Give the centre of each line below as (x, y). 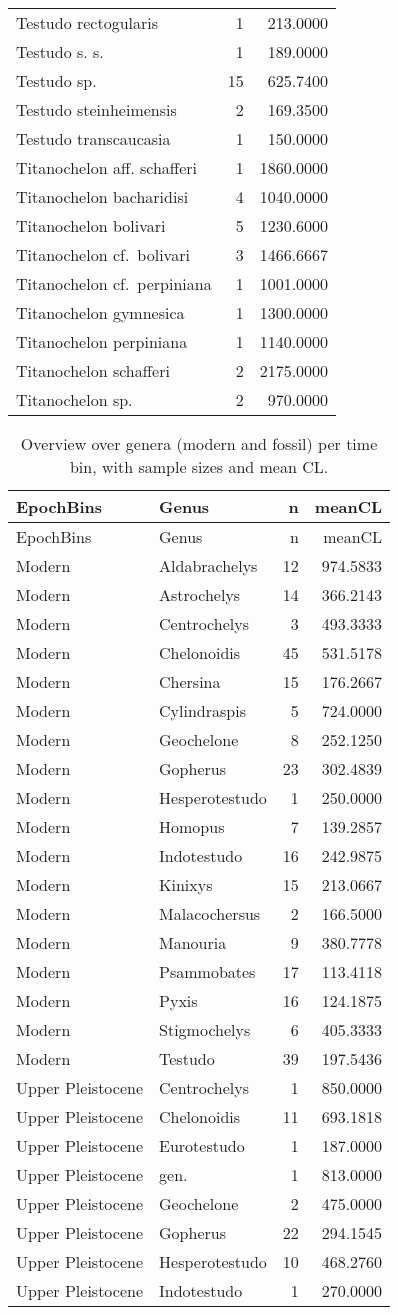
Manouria (193, 942)
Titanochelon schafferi (93, 370)
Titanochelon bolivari (91, 225)
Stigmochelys (205, 1029)
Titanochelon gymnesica (100, 312)
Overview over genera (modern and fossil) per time (199, 443)
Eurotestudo (202, 1145)
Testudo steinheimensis (96, 109)
